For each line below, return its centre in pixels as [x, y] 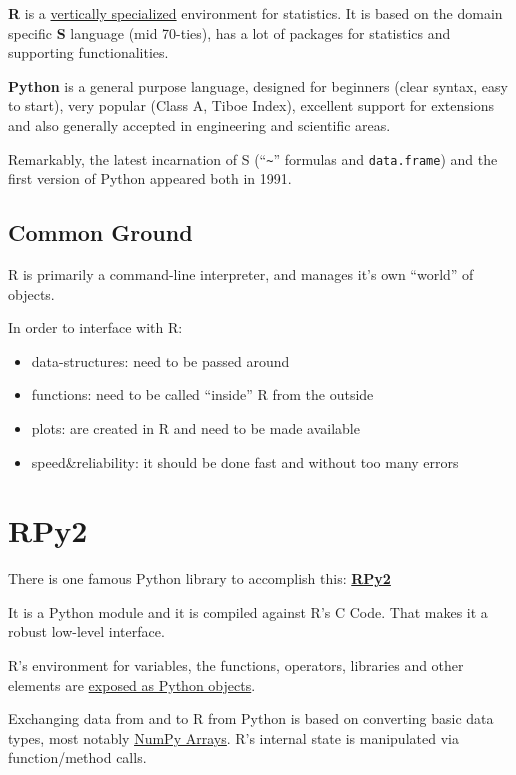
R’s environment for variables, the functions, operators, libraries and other [236, 665]
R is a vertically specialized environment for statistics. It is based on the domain [255, 13]
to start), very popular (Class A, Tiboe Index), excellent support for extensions [251, 105]
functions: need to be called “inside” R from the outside [202, 394]
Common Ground [100, 232]
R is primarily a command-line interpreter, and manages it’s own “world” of [241, 274]
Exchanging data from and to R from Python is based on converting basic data [251, 718]
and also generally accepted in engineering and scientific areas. [199, 124]
